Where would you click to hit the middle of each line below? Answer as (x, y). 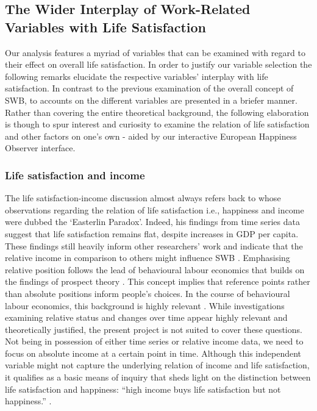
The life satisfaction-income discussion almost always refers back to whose (143, 198)
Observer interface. (40, 148)
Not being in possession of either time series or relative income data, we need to (154, 341)
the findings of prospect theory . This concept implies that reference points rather (158, 281)
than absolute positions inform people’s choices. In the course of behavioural (148, 293)
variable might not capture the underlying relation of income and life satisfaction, (157, 365)
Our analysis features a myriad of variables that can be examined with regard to (155, 52)
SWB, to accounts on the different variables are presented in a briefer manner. (151, 100)
